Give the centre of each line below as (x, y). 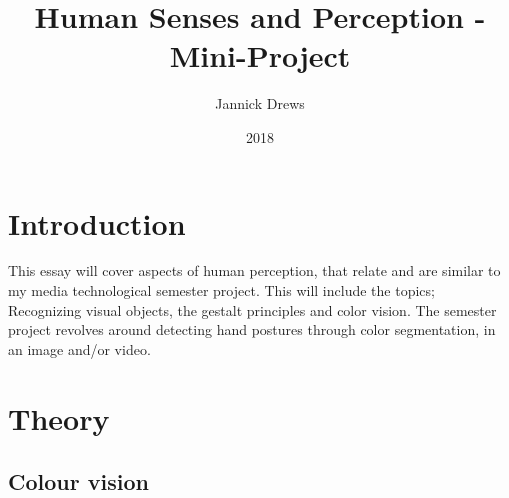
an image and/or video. (79, 348)
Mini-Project (260, 55)
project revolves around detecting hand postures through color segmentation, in (252, 329)
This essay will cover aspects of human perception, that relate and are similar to (254, 270)
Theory (59, 417)
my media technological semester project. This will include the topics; (221, 290)
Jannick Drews (260, 103)
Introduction (97, 222)
